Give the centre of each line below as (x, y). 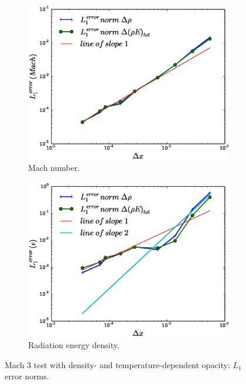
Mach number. (54, 168)
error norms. (27, 376)
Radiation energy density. (74, 345)
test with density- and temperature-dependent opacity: (132, 364)
